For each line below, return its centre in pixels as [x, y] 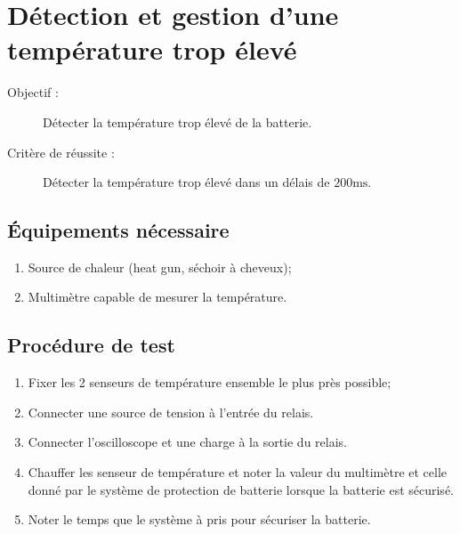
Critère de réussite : [61, 152]
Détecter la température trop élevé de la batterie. [178, 121]
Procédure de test [91, 345]
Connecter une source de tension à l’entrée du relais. [171, 412]
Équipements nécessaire [118, 230]
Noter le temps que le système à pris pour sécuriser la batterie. [199, 519]
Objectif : [33, 92]
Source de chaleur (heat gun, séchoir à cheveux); [160, 267]
